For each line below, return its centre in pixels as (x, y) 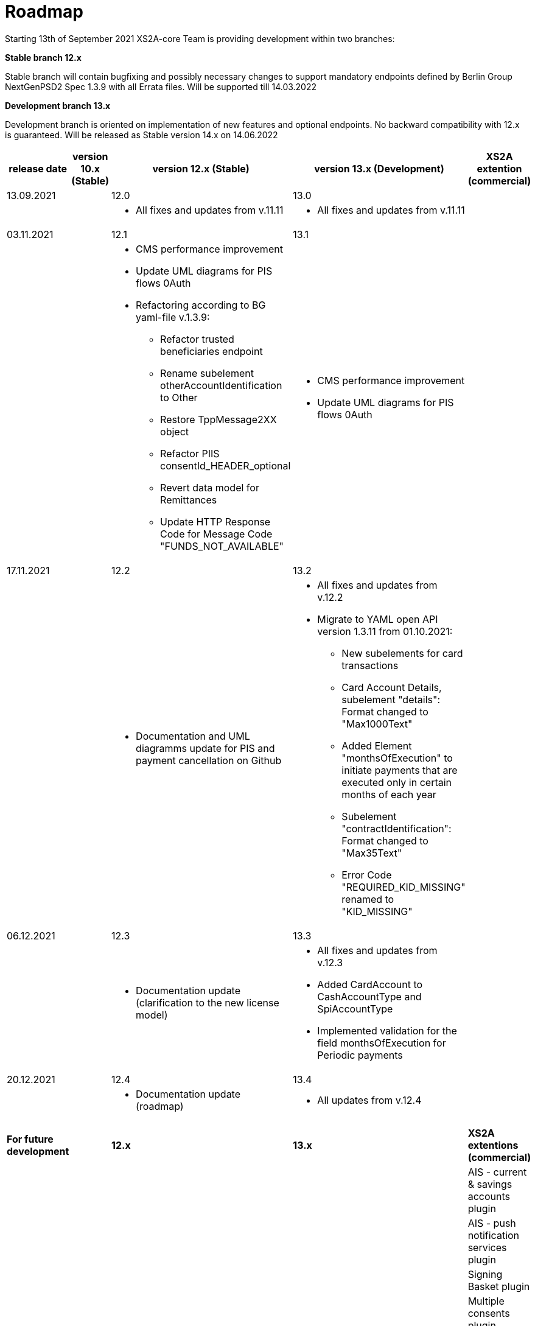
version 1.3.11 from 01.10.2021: (385, 631)
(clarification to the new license (208, 1002)
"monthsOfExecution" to (397, 758)
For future (30, 1139)
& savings (490, 1184)
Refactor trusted (197, 339)
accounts (489, 1196)
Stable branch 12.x (43, 57)
